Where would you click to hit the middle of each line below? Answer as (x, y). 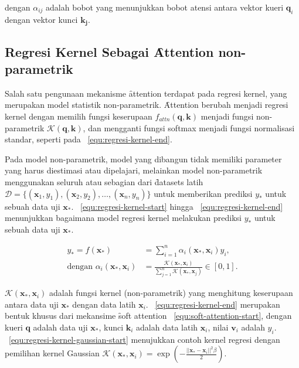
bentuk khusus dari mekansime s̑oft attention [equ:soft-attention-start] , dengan (148, 316)
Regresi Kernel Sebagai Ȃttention (109, 51)
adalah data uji (60, 327)
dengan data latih (104, 304)
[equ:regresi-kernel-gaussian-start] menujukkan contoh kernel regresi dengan (145, 339)
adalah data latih (167, 327)
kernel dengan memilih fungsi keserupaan (79, 116)
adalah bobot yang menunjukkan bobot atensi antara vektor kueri (165, 7)
